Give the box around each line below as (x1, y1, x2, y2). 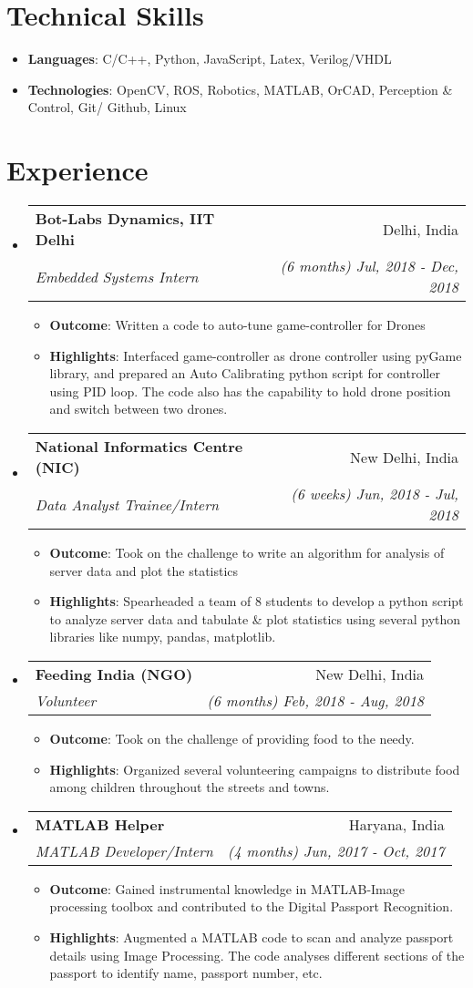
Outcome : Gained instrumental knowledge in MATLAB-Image (49, 879, 405, 898)
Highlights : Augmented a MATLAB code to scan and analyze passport (49, 927, 454, 946)
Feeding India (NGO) (35, 663, 193, 684)
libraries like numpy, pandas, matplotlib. (49, 627, 276, 646)
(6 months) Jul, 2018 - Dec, (280, 255, 458, 277)
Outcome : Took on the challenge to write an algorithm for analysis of (49, 543, 445, 561)
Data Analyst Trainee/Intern (35, 493, 219, 515)
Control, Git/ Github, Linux (27, 98, 187, 117)
